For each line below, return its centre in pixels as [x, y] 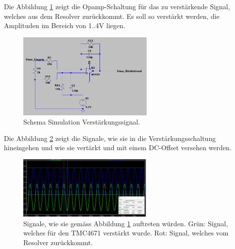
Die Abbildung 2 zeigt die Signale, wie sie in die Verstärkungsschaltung [110, 138]
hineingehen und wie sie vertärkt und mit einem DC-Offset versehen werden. [118, 148]
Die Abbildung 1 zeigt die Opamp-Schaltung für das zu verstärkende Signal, [117, 6]
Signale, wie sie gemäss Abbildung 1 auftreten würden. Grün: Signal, [126, 223]
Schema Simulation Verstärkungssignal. [82, 122]
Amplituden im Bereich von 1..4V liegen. [65, 25]
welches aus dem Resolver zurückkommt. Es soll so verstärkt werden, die [112, 16]
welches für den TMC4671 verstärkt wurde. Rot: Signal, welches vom [126, 233]
